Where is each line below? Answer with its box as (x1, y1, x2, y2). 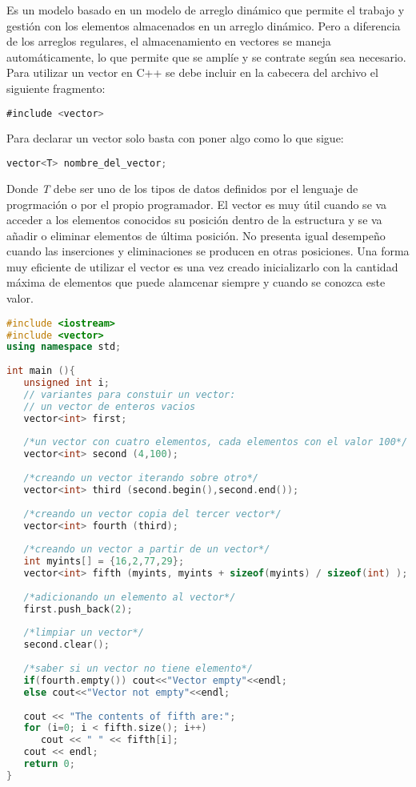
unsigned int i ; (23, 377, 110, 389)
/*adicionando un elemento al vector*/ (23, 591, 236, 603)
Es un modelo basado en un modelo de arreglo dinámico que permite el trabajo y (6, 2, 405, 18)
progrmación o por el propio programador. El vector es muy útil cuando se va (6, 195, 387, 212)
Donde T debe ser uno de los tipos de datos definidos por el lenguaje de (6, 179, 358, 196)
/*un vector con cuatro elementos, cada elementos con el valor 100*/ (23, 436, 408, 448)
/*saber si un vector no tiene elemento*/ (23, 663, 253, 675)
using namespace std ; (6, 341, 122, 353)
